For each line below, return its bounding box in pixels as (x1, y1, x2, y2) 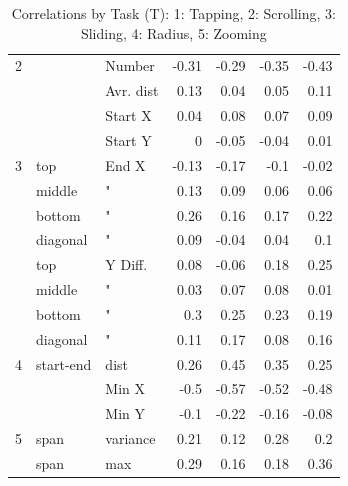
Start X (105, 105, 152, 126)
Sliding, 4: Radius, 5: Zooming (80, 22, 267, 43)
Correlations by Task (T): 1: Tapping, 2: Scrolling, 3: (11, 3, 336, 23)
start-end (36, 353, 92, 374)
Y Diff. (105, 254, 148, 275)
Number (105, 55, 155, 76)
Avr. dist (105, 80, 159, 101)
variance (105, 428, 156, 449)
